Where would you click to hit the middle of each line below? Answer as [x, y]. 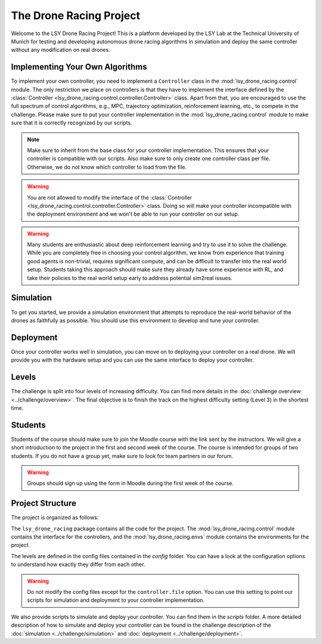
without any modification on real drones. [61, 50]
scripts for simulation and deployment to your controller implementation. [116, 600]
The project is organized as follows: [55, 518]
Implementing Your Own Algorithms [79, 67]
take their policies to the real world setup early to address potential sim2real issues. [130, 278]
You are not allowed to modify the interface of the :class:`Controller [110, 197]
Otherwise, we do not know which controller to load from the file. [107, 167]
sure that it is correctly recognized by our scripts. [72, 123]
